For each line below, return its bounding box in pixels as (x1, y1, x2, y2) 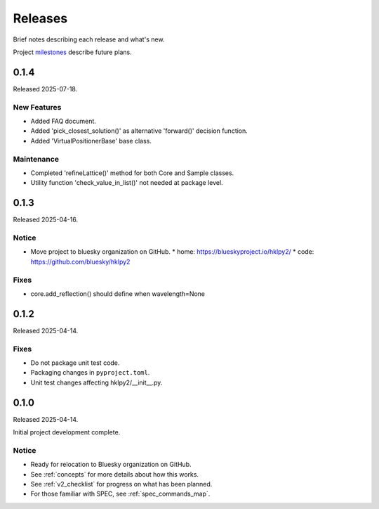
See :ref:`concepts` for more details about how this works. (30, 470, 199, 478)
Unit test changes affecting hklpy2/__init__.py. (30, 378, 163, 387)
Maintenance (13, 154, 60, 164)
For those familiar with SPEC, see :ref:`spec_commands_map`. (30, 489, 211, 498)
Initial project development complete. (13, 428, 121, 436)
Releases (13, 11, 68, 26)
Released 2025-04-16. (13, 215, 79, 224)
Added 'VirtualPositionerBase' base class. (30, 136, 152, 145)
